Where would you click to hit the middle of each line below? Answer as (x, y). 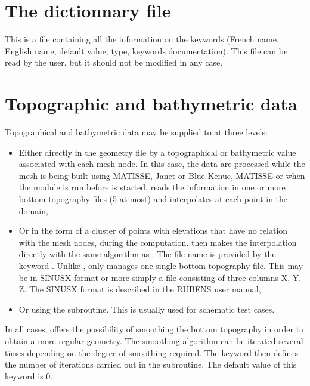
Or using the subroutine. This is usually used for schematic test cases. (147, 309)
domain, (33, 210)
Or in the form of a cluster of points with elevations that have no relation (153, 231)
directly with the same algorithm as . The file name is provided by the (147, 254)
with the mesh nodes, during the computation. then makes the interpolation (158, 242)
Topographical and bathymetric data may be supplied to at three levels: (136, 132)
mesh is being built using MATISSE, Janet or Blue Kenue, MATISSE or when (162, 175)
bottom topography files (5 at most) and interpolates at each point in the (153, 199)
